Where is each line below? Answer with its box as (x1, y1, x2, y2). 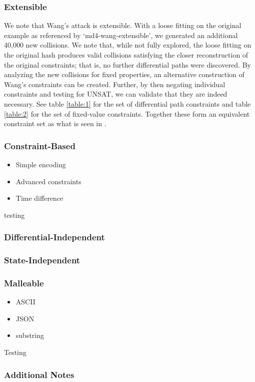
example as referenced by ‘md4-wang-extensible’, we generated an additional (4, 30, 238, 40)
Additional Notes (4, 368, 74, 380)
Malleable (4, 276, 44, 289)
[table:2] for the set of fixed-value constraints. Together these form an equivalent (4, 108, 250, 119)
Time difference (15, 193, 63, 203)
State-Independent (4, 254, 80, 266)
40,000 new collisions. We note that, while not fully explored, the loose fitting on (4, 40, 251, 50)
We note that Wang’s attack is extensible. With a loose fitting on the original (4, 20, 241, 31)
